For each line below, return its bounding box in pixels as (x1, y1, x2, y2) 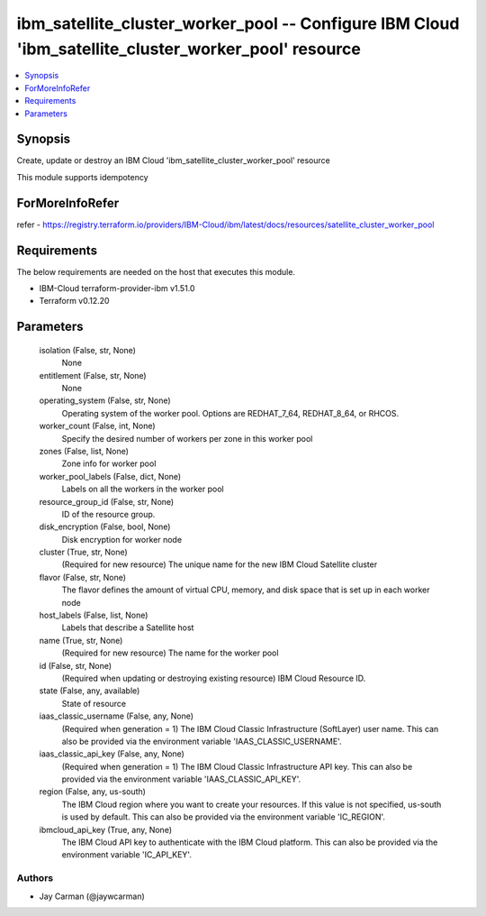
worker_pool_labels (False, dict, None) (39, 471, 182, 481)
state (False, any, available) (39, 685, 140, 696)
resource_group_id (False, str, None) (39, 496, 175, 507)
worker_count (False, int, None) (39, 420, 157, 432)
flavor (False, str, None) (39, 572, 126, 582)
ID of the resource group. (61, 508, 156, 519)
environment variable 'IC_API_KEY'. (61, 849, 193, 860)
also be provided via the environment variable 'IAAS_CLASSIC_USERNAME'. (61, 736, 342, 747)
